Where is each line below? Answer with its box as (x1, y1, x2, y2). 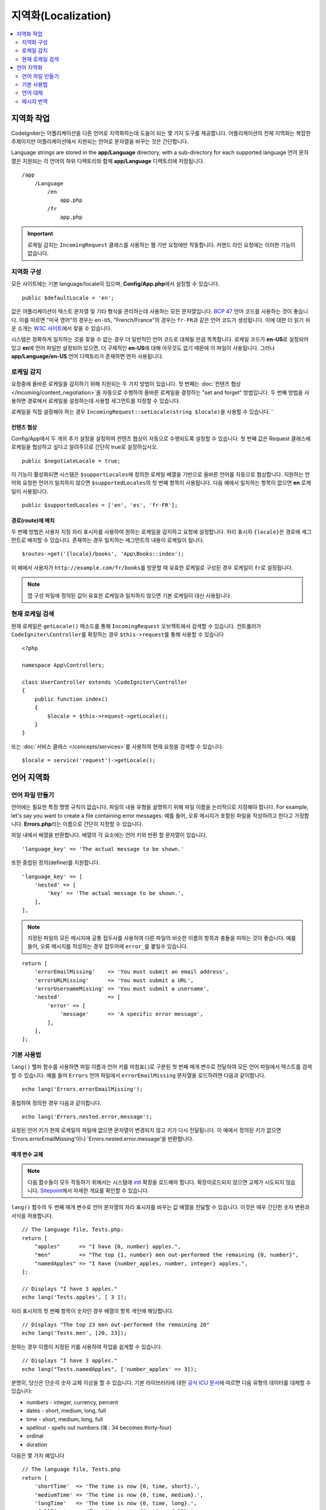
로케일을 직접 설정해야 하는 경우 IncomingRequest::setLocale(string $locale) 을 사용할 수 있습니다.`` (11, 408, 274, 416)
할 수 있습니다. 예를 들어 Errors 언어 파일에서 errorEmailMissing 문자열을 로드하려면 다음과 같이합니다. (11, 1071, 266, 1079)
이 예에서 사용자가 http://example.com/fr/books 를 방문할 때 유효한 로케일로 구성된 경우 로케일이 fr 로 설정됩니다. (11, 564, 293, 571)
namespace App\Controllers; (22, 662, 105, 669)
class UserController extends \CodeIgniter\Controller (22, 679, 188, 686)
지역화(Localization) (11, 9, 112, 22)
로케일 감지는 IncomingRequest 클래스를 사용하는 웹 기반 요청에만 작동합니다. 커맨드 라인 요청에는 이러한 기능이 (27, 241, 296, 248)
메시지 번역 (22, 97, 48, 105)
